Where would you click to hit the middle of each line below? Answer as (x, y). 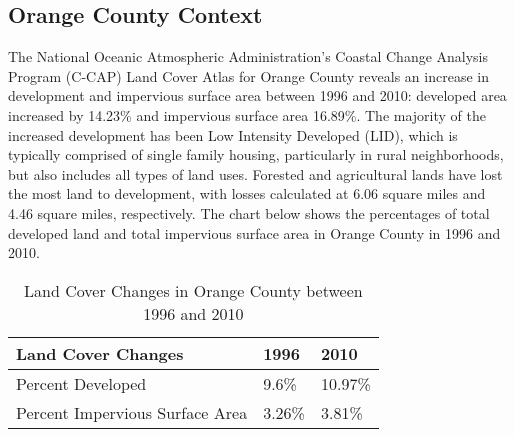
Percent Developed (81, 383)
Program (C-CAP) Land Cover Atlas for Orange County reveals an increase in (248, 75)
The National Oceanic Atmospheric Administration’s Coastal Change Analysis (248, 56)
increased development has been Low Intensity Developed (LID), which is (233, 134)
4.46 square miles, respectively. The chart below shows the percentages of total (249, 212)
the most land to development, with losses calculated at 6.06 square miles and (247, 193)
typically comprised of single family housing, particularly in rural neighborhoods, (256, 154)
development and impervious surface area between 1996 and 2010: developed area (257, 95)
